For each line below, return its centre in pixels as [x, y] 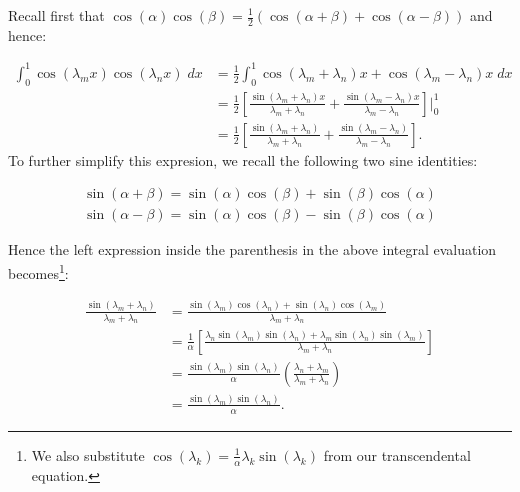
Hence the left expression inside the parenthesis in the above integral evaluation [252, 249]
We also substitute [88, 454]
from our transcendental [397, 454]
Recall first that [56, 15]
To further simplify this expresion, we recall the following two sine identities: [243, 159]
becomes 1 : [38, 271]
